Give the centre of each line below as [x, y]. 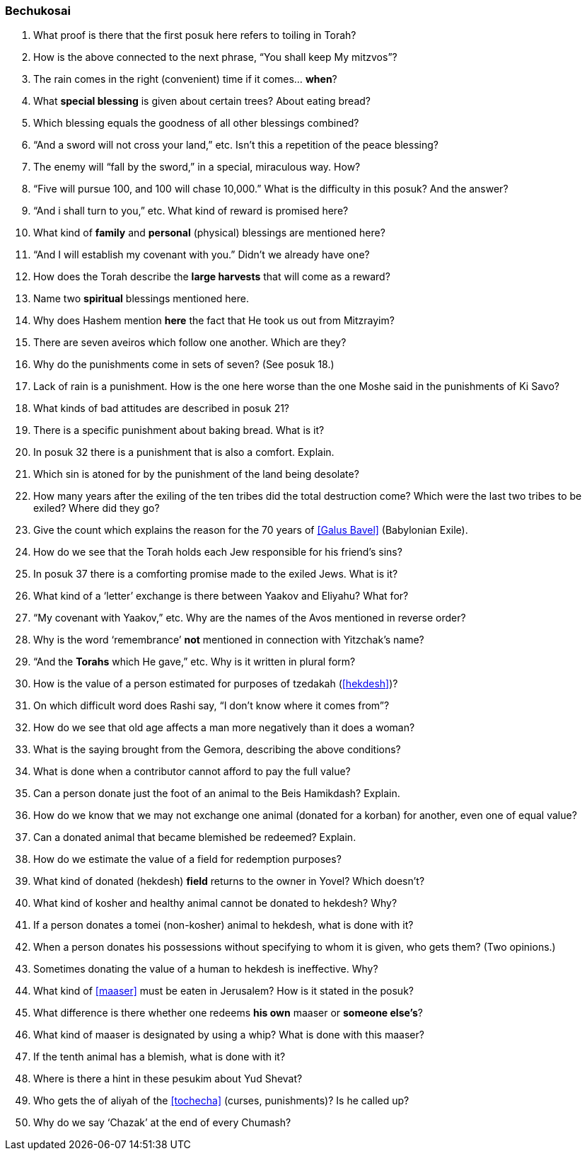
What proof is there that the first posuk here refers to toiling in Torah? [195, 35]
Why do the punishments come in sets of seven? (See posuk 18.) [184, 365]
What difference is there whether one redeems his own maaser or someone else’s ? [228, 1013]
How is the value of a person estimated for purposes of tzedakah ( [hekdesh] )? [216, 684]
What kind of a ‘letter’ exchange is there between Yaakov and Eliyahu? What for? [221, 596]
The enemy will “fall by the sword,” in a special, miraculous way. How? [197, 167]
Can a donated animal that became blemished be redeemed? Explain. [195, 837]
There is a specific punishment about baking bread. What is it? [179, 430]
